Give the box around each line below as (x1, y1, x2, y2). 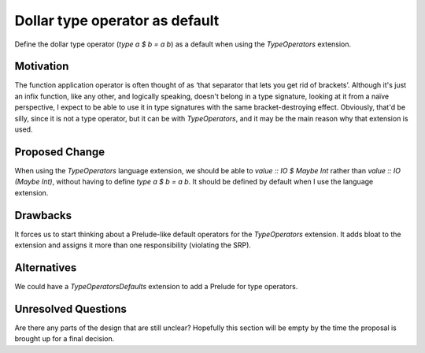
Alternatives (14, 261, 77, 274)
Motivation (14, 60, 69, 73)
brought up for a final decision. (14, 334, 115, 344)
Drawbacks (14, 209, 72, 222)
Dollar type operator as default (14, 12, 220, 29)
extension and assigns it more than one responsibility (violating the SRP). (14, 240, 252, 250)
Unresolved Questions (14, 302, 128, 315)
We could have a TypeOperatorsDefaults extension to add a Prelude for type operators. (14, 281, 298, 291)
